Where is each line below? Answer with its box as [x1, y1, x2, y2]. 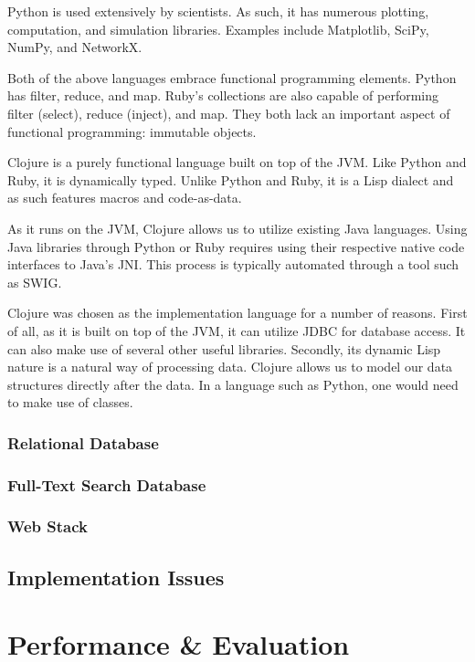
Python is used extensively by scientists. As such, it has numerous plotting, [7, 2, 429, 20]
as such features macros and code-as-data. [7, 188, 242, 207]
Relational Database [7, 431, 159, 454]
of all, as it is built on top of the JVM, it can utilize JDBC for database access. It [7, 320, 466, 340]
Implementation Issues [7, 562, 225, 591]
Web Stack [7, 515, 88, 538]
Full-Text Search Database [7, 473, 206, 496]
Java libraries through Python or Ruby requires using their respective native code [7, 236, 465, 256]
